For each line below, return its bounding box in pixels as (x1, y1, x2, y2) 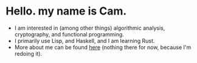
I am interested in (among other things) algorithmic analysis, (14, 24, 165, 31)
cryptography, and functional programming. (14, 30, 124, 38)
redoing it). (14, 50, 43, 57)
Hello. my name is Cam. (5, 4, 127, 18)
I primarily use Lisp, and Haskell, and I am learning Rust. (14, 37, 155, 44)
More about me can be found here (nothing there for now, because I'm (14, 44, 192, 51)
